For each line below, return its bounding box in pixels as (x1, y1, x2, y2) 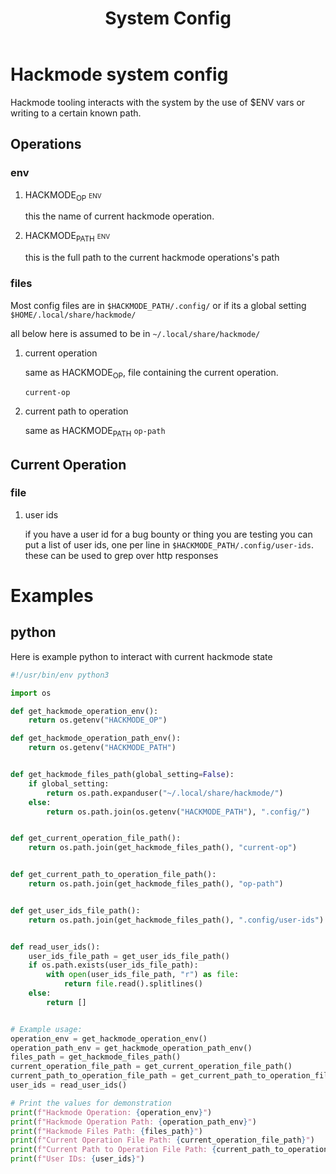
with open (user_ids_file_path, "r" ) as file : (46, 970, 240, 980)
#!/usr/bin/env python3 (10, 670, 110, 680)
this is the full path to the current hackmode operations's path (24, 252, 280, 264)
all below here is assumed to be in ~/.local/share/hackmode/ (10, 327, 261, 339)
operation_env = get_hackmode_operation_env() (10, 1033, 208, 1044)
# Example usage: (10, 1024, 83, 1034)
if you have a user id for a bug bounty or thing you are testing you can (24, 528, 313, 540)
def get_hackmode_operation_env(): (10, 706, 159, 716)
